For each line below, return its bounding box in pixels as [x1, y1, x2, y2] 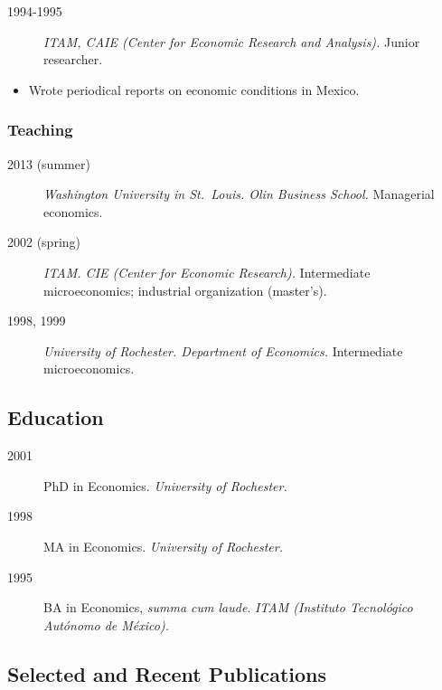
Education [7, 403, 104, 431]
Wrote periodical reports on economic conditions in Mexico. [28, 80, 360, 99]
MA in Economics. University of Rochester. [43, 536, 284, 555]
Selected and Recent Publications [7, 659, 327, 687]
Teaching [7, 118, 73, 141]
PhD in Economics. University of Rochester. [43, 476, 287, 495]
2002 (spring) [7, 232, 81, 251]
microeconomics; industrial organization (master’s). [43, 280, 327, 299]
